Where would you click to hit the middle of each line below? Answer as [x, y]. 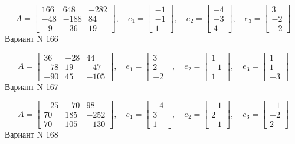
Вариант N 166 [32, 38]
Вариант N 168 [32, 134]
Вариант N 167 [32, 86]
